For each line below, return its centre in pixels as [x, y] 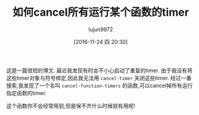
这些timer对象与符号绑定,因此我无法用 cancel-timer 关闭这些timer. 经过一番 [99, 78]
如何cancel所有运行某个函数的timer [101, 12]
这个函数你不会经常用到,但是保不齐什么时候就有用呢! [71, 105]
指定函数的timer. [26, 93]
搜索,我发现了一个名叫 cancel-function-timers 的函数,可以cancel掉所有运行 [99, 85]
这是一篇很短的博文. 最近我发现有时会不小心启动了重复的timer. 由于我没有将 [99, 70]
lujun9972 [101, 29]
